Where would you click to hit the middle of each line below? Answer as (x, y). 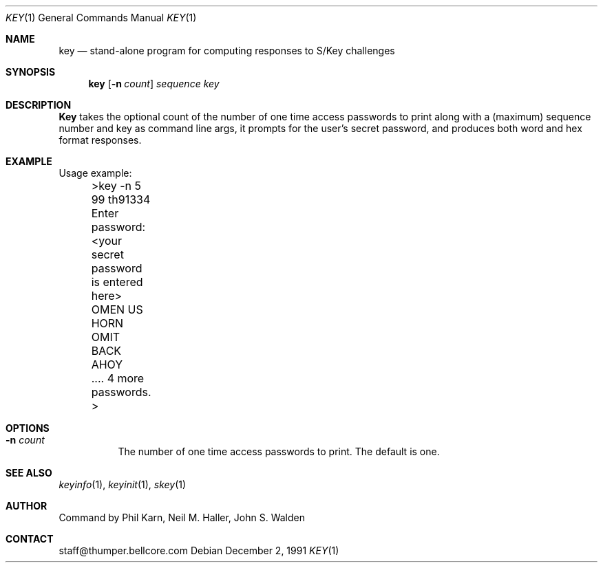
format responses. (100, 140)
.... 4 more (118, 378)
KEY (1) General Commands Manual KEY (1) (101, 18)
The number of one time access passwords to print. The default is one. (279, 451)
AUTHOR (27, 506)
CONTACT (30, 539)
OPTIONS (28, 428)
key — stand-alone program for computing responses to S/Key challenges (227, 51)
